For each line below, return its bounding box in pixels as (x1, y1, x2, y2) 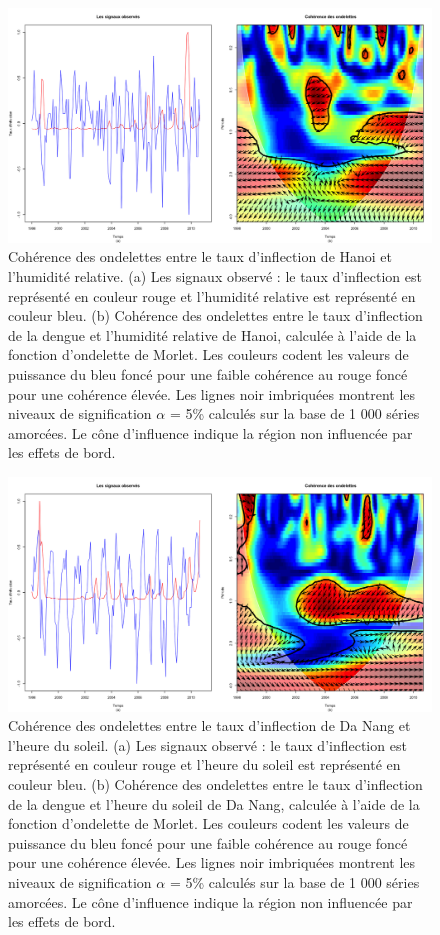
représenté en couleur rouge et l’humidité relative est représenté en (8, 285, 416, 306)
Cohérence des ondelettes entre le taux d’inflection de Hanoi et (8, 246, 393, 267)
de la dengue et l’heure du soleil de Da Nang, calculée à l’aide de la (8, 793, 420, 814)
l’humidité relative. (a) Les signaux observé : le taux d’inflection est (8, 265, 422, 286)
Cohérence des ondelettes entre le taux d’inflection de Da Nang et (8, 715, 411, 736)
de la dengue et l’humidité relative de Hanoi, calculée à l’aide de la (8, 324, 417, 345)
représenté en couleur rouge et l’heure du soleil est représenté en (8, 754, 401, 775)
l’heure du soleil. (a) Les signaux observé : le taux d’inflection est (8, 734, 407, 755)
